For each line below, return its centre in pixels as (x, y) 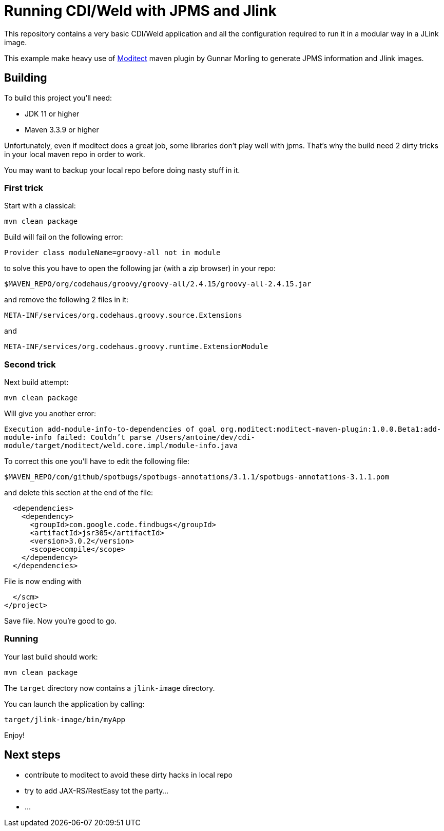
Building (26, 78)
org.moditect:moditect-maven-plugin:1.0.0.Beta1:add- (331, 429)
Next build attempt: (36, 382)
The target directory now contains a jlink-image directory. (110, 688)
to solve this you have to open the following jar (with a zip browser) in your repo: (140, 268)
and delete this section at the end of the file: (79, 493)
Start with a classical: (40, 206)
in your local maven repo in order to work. (75, 154)
